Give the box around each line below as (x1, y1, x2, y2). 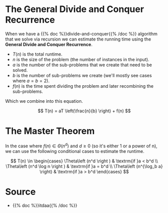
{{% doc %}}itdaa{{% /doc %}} (12, 202, 78, 208)
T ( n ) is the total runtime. (12, 51, 63, 57)
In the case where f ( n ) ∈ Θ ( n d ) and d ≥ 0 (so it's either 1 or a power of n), (5, 142, 158, 149)
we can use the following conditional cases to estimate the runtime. (5, 148, 144, 154)
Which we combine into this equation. (5, 98, 83, 104)
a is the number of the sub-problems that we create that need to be (12, 62, 152, 68)
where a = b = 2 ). (12, 78, 50, 84)
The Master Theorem (5, 125, 95, 137)
